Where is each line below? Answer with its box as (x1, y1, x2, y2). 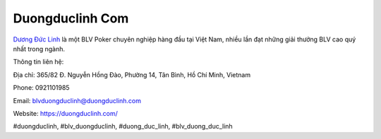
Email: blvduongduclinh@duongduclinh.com (13, 96, 141, 105)
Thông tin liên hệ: (13, 58, 64, 66)
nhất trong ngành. (13, 44, 66, 53)
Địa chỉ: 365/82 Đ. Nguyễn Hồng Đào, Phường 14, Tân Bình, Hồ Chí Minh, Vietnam (13, 70, 250, 79)
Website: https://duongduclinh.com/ (13, 109, 118, 117)
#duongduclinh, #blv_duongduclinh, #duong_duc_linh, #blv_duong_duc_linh (13, 122, 233, 131)
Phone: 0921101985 (13, 84, 70, 92)
